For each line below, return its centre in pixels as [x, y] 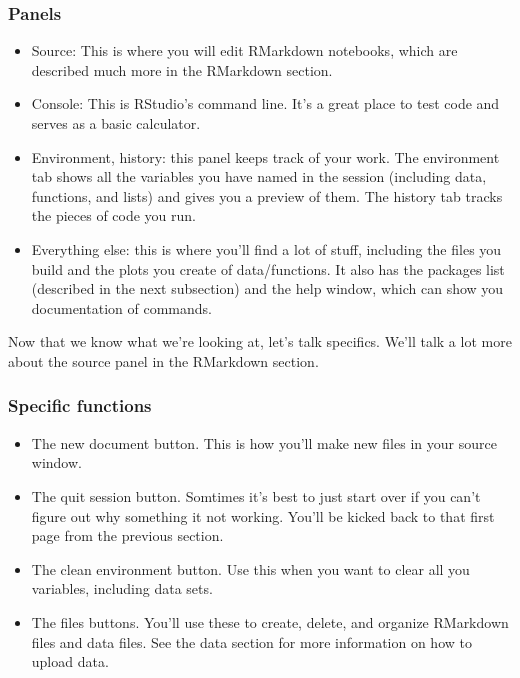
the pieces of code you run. [114, 215]
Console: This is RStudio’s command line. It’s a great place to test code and [265, 103]
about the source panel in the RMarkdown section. [163, 360]
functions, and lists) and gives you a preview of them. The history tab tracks [267, 195]
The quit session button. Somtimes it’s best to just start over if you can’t [256, 495]
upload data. [70, 661]
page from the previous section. [127, 535]
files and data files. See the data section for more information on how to [251, 641]
